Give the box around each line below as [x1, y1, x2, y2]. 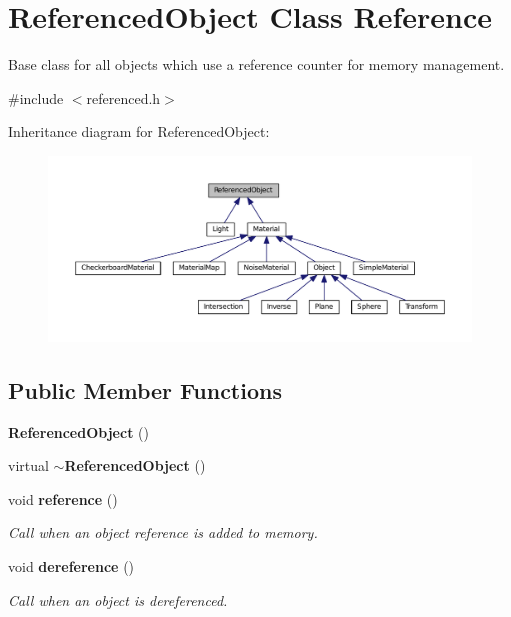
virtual [8, 455, 49, 476]
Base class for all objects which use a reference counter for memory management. [8, 54, 505, 75]
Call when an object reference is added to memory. [8, 522, 318, 543]
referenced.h [86, 87, 161, 108]
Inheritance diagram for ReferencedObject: [8, 121, 270, 142]
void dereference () [8, 555, 135, 576]
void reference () [8, 488, 118, 509]
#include [8, 87, 64, 108]
